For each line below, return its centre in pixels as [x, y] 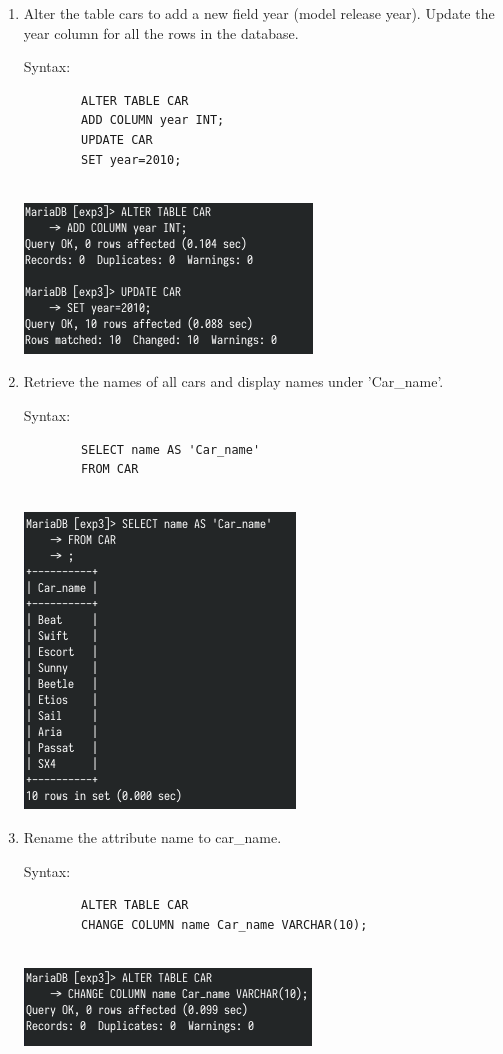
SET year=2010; [131, 159]
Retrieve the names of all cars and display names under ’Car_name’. [233, 381]
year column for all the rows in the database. [161, 32]
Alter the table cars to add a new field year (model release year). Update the [259, 13]
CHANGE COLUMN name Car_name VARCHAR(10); [224, 924]
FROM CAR [110, 469]
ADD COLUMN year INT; [153, 120]
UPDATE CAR [117, 139]
